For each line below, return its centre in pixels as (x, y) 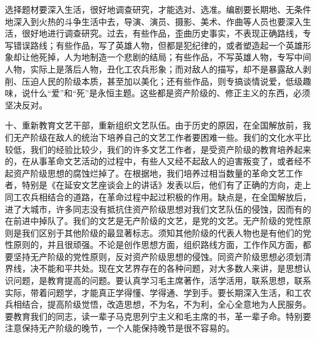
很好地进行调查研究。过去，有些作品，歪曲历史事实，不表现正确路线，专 (166, 33)
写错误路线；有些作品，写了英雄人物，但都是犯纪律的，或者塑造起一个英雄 (154, 45)
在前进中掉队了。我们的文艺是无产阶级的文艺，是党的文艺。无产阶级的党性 (154, 221)
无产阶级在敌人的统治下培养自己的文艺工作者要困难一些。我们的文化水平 (158, 137)
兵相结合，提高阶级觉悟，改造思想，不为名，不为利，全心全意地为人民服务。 (158, 304)
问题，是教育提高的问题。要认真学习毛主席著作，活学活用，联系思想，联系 (162, 280)
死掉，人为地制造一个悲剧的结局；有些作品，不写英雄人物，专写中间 (175, 57)
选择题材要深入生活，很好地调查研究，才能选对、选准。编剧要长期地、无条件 (158, 9)
